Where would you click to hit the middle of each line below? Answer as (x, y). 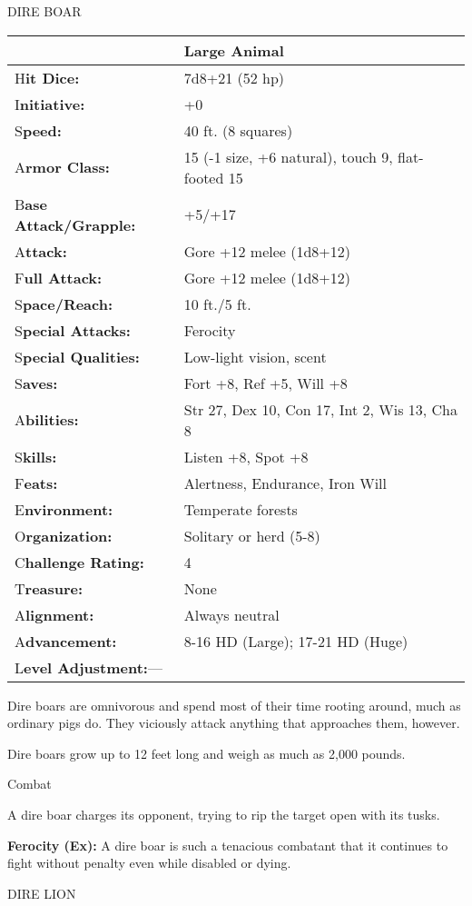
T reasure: (49, 588)
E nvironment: (64, 509)
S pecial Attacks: (73, 330)
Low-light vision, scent (255, 356)
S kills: (36, 456)
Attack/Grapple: (75, 224)
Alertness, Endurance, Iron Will (285, 483)
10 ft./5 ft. (217, 304)
